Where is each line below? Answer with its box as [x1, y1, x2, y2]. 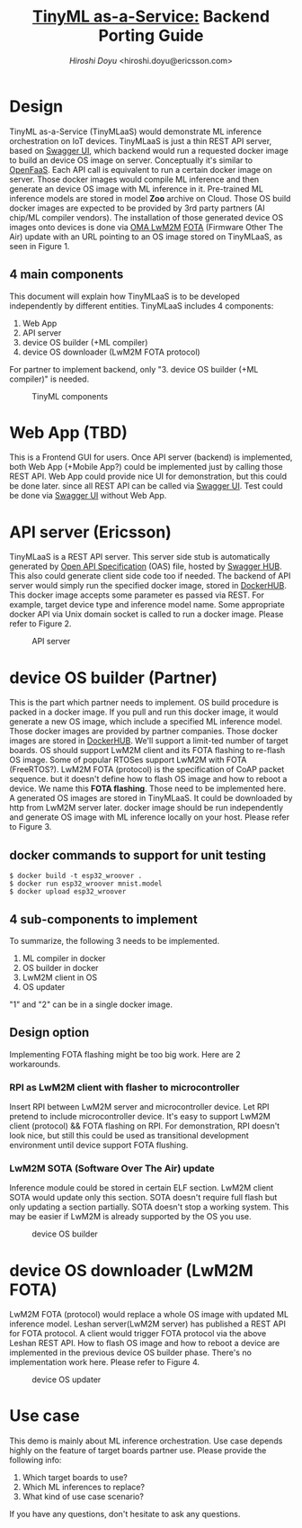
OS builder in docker [22, 962, 99, 973]
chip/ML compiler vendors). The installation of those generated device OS [9, 211, 284, 222]
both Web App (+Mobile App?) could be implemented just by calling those [9, 462, 283, 472]
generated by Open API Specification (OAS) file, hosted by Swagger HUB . [9, 561, 283, 572]
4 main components [9, 267, 124, 283]
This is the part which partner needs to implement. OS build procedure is [9, 697, 279, 708]
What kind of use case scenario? [22, 1491, 144, 1502]
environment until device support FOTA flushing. [9, 1140, 189, 1151]
